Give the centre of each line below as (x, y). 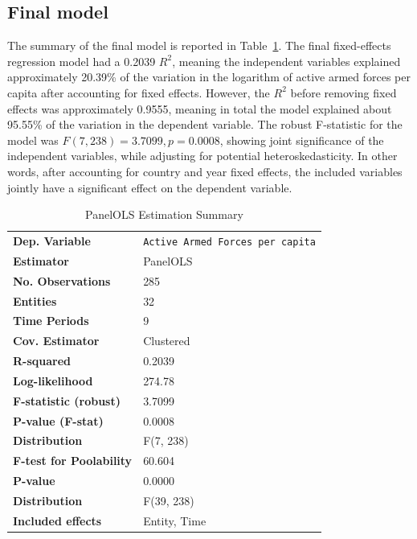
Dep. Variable (52, 241)
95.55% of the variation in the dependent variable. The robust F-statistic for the (205, 124)
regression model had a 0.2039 (82, 61)
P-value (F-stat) (58, 420)
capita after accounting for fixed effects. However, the (139, 92)
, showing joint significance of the (302, 140)
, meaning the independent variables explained (286, 61)
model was (33, 140)
